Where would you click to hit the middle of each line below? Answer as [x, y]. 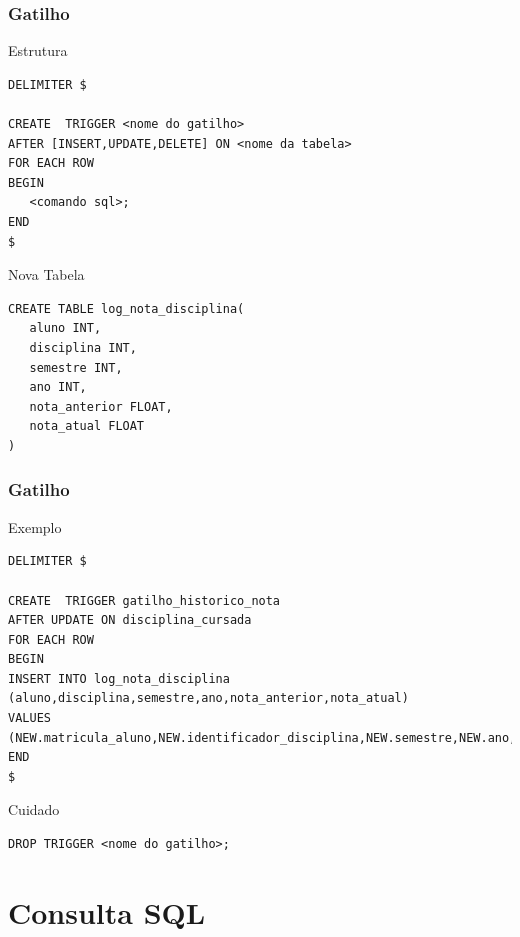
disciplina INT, [83, 347]
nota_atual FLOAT [87, 426]
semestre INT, [76, 367]
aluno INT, [65, 328]
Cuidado [34, 809]
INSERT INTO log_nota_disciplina [119, 678]
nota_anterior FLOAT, [101, 406]
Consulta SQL [107, 911]
